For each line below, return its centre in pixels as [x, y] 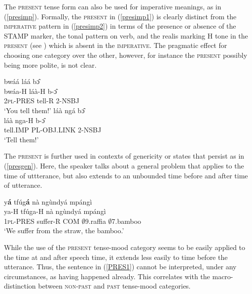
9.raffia [95, 221]
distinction [20, 286]
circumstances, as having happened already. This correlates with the [107, 276]
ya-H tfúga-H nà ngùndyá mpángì [55, 211]
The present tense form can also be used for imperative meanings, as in [113, 6]
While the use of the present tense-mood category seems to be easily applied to [125, 247]
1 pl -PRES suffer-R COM [42, 221]
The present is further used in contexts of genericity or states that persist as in [124, 156]
